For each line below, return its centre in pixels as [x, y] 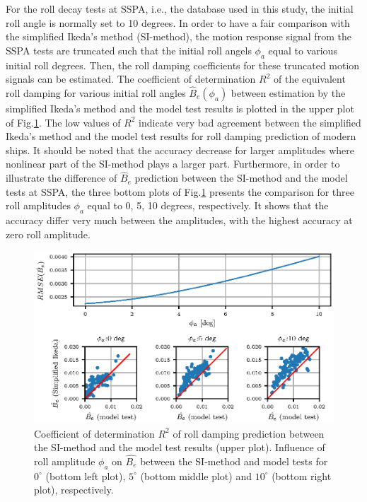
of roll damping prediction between [249, 433]
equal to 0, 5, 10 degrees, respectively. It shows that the [208, 205]
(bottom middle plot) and [196, 475]
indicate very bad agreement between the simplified [250, 122]
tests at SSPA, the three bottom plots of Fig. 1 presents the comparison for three [180, 191]
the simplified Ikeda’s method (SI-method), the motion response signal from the [179, 36]
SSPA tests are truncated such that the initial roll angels [129, 50]
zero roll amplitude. [48, 234]
